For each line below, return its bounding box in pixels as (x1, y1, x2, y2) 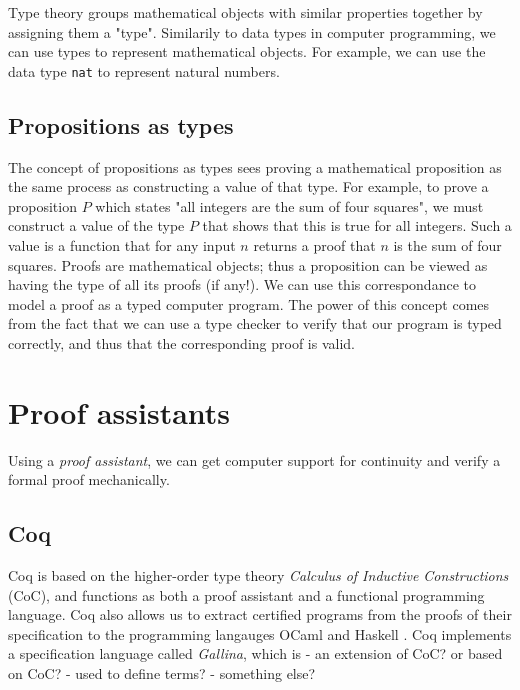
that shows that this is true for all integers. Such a (202, 215, 512, 236)
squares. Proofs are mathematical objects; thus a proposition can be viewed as (8, 254, 488, 275)
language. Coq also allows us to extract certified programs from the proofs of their (8, 604, 512, 625)
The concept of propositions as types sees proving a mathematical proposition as (8, 156, 502, 177)
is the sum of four (393, 235, 502, 256)
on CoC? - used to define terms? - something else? (8, 663, 316, 684)
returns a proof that (253, 235, 376, 256)
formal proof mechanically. (8, 469, 170, 490)
